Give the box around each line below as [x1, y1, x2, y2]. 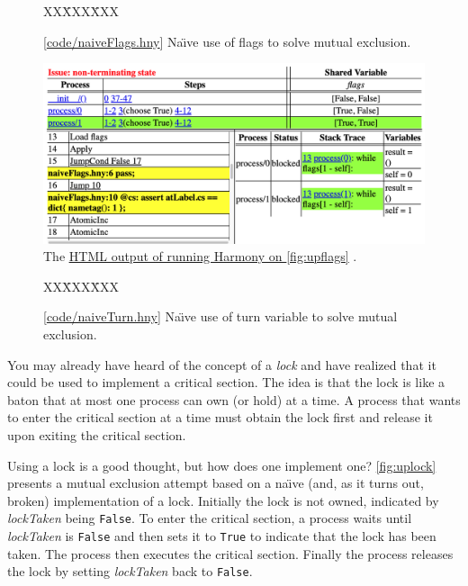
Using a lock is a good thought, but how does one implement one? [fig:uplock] [7, 455, 436, 474]
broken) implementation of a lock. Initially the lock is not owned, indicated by [7, 491, 439, 509]
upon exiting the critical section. [7, 425, 186, 444]
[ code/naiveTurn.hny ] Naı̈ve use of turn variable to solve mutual [43, 307, 398, 326]
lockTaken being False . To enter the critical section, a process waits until [7, 509, 412, 527]
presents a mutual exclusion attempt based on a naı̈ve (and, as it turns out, [7, 473, 424, 492]
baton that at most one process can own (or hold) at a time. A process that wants [7, 390, 461, 409]
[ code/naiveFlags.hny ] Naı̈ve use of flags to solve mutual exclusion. [43, 32, 411, 50]
